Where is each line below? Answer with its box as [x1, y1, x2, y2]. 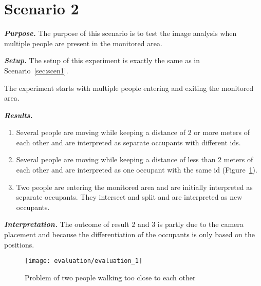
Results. [4, 109, 33, 120]
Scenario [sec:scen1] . [4, 65, 68, 75]
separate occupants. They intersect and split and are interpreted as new [16, 192, 243, 202]
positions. [4, 239, 34, 250]
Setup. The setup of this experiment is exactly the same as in [4, 55, 200, 66]
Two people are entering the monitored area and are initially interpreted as [16, 181, 253, 192]
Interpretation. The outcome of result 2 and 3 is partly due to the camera [4, 219, 244, 230]
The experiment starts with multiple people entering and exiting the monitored [4, 82, 254, 93]
